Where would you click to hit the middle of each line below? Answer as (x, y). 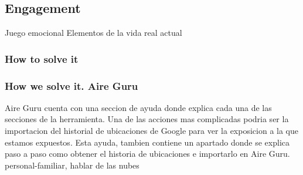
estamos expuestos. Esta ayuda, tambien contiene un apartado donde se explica (147, 142)
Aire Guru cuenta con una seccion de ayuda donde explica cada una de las (138, 107)
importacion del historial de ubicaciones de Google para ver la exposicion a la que (151, 131)
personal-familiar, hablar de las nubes (72, 165)
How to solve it (42, 58)
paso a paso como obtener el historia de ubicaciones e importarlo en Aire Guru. (147, 154)
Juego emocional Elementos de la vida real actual (93, 33)
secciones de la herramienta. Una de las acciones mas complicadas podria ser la (147, 119)
